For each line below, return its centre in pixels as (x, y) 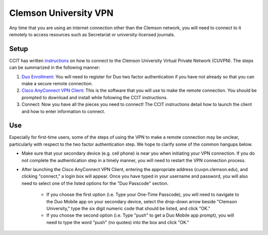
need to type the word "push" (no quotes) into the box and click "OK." (118, 222)
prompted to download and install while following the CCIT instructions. (95, 97)
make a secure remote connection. (57, 84)
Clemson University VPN (61, 13)
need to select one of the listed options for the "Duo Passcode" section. (95, 183)
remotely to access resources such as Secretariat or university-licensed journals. (92, 34)
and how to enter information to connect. (63, 111)
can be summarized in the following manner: (55, 67)
